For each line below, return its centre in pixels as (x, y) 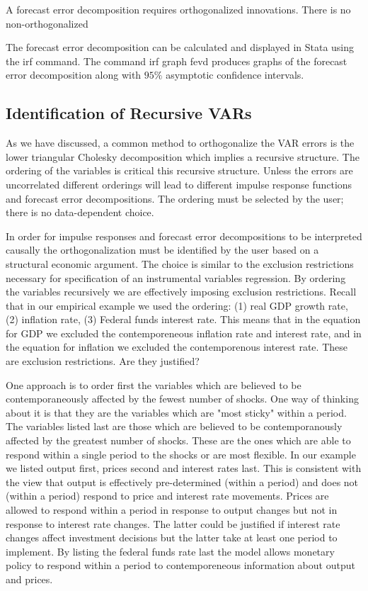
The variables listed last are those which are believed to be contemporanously (174, 426)
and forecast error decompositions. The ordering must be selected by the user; (175, 198)
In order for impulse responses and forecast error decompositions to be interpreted (184, 236)
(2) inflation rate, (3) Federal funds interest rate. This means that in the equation (183, 319)
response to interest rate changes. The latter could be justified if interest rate (173, 523)
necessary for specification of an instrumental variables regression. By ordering (176, 277)
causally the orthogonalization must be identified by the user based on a (162, 250)
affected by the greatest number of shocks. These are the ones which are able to (178, 440)
